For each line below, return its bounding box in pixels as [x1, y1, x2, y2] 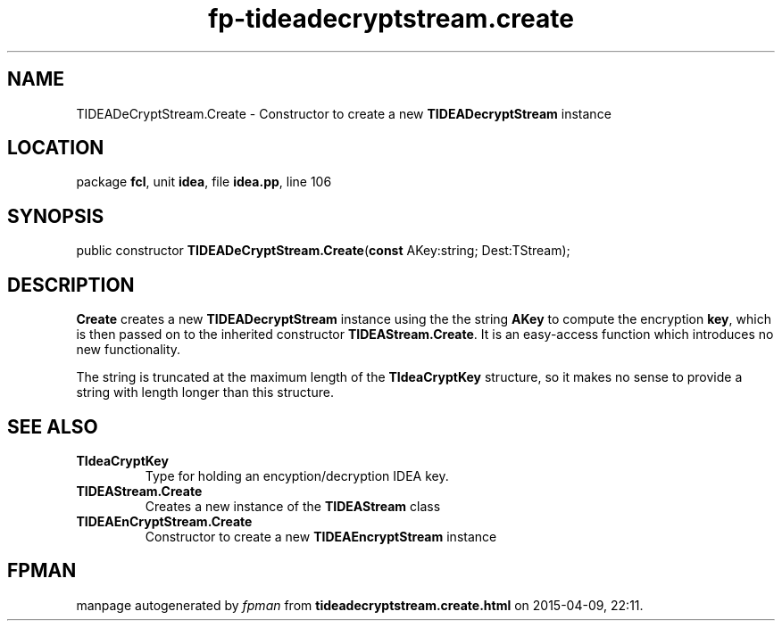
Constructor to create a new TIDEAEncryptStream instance [145, 528, 497, 544]
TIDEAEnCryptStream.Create [76, 513, 253, 529]
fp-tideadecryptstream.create [208, 4, 574, 34]
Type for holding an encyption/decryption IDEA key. [145, 467, 449, 483]
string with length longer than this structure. [76, 384, 334, 401]
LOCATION [7, 136, 104, 160]
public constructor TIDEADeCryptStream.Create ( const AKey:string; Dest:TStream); [76, 243, 570, 259]
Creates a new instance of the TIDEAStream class [145, 498, 441, 514]
